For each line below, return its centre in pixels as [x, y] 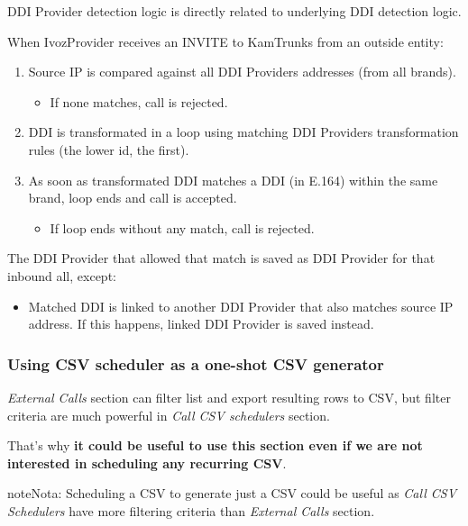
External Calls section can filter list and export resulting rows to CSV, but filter [229, 397]
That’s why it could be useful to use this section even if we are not [215, 445]
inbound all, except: [62, 275]
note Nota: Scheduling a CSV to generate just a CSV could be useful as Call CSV [232, 493]
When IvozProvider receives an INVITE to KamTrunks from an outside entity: [225, 41]
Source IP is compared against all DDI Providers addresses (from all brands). [242, 72]
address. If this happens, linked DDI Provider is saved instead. [201, 324]
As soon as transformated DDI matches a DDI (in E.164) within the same [233, 180]
